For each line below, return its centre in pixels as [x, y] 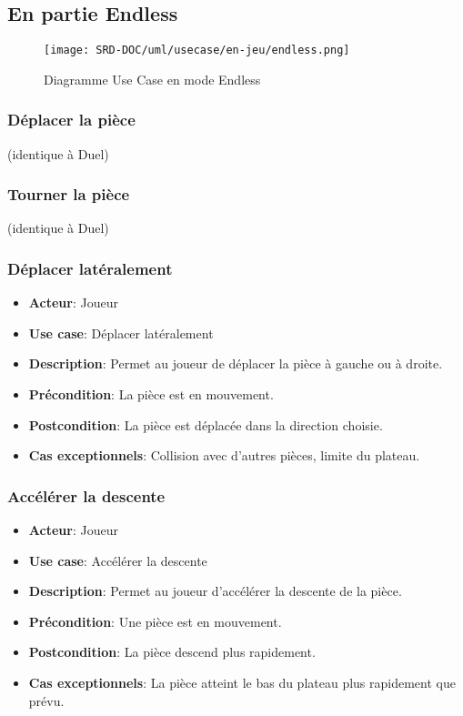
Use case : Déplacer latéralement [121, 333]
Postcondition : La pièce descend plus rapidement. [172, 652]
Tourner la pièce [69, 194]
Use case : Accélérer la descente [118, 560]
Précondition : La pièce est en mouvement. [151, 394]
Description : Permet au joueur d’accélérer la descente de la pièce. [215, 591]
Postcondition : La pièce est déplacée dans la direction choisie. [206, 424]
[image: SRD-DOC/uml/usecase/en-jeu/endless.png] [197, 50]
